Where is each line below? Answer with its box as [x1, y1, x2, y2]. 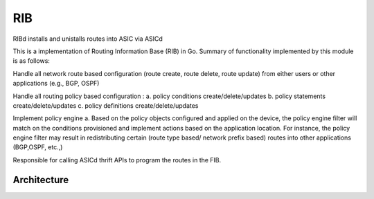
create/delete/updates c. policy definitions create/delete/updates [12, 101, 199, 110]
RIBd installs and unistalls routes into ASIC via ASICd [12, 35, 163, 43]
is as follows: [12, 57, 50, 65]
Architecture [12, 173, 69, 186]
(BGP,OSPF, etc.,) [12, 143, 63, 151]
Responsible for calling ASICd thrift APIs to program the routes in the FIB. [12, 155, 222, 164]
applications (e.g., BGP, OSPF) [12, 79, 100, 88]
